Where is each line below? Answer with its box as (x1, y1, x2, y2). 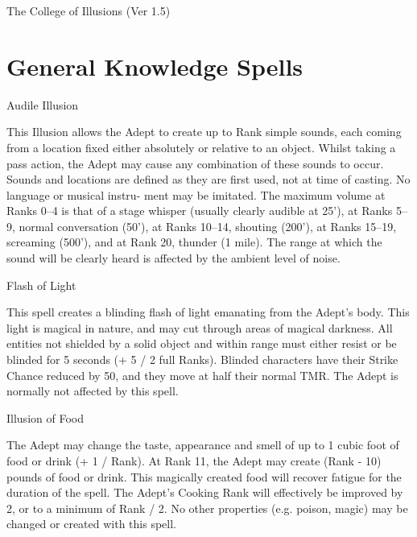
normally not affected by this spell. (6, 382, 179, 399)
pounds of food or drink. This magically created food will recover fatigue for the (6, 468, 402, 485)
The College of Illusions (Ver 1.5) (6, 2, 171, 19)
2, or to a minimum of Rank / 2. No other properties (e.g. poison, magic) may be (6, 499, 408, 516)
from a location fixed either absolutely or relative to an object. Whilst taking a (6, 138, 396, 155)
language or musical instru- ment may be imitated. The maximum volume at (6, 186, 386, 203)
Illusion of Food (6, 409, 84, 426)
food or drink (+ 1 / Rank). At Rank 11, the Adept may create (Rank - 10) (6, 452, 382, 469)
